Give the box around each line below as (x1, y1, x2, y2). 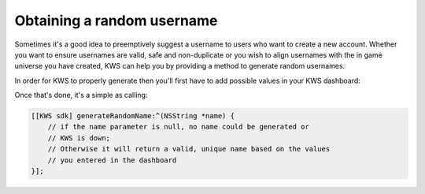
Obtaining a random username (14, 12, 218, 29)
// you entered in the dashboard (47, 155, 177, 165)
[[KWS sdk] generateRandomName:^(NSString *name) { (31, 111, 235, 121)
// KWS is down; (47, 133, 110, 142)
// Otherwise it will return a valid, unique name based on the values (47, 144, 331, 154)
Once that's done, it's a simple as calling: (14, 91, 148, 100)
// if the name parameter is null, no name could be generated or (47, 122, 310, 132)
